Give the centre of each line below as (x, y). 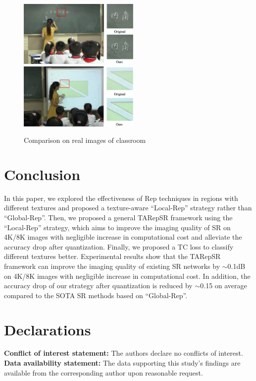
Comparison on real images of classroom (85, 140)
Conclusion (42, 174)
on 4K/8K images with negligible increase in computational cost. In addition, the (127, 276)
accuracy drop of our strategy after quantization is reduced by (98, 286)
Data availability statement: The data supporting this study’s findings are (122, 363)
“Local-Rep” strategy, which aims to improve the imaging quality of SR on (117, 227)
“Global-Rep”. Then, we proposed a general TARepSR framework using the (118, 217)
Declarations (48, 329)
